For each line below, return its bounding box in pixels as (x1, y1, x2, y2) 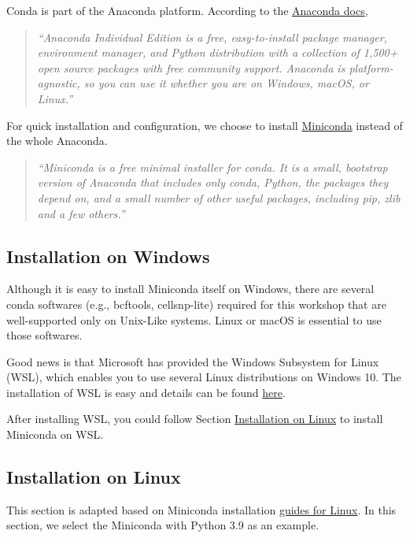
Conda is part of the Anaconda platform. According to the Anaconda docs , (6, 2, 368, 18)
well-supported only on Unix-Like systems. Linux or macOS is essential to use (6, 311, 382, 328)
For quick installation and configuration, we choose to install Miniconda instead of (6, 117, 403, 133)
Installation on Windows (6, 243, 210, 268)
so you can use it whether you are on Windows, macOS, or (83, 75, 369, 91)
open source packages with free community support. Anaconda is (37, 59, 345, 76)
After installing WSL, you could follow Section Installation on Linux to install (6, 410, 383, 427)
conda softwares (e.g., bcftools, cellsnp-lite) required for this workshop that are (6, 295, 386, 312)
